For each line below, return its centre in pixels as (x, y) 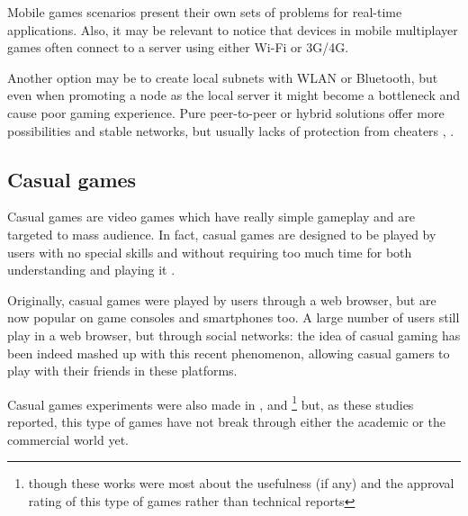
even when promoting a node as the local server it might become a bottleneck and (234, 95)
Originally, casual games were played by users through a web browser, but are (222, 299)
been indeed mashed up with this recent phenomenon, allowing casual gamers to (229, 353)
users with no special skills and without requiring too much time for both (210, 252)
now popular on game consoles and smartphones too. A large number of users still (234, 317)
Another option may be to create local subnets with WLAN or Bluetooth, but (223, 77)
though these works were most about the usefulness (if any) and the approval (241, 483)
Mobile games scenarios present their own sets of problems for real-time (205, 12)
